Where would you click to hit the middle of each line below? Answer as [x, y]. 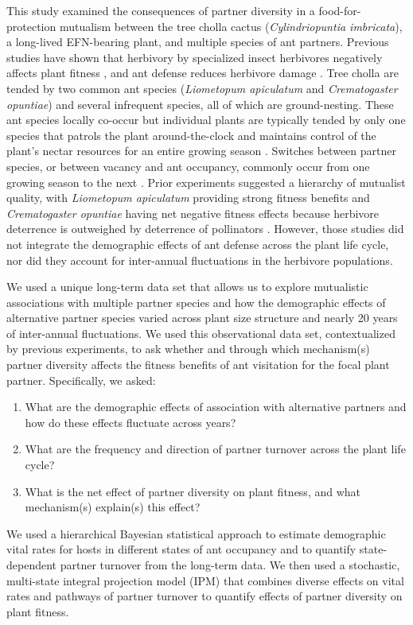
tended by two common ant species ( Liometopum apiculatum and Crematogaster [202, 88]
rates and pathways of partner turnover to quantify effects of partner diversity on [205, 596]
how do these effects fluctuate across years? [131, 422]
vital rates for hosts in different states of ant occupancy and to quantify [181, 549]
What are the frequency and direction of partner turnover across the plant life [215, 449]
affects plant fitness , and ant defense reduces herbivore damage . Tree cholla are [203, 73]
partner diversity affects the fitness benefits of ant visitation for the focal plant [198, 365]
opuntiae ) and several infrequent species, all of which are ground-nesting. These [200, 104]
